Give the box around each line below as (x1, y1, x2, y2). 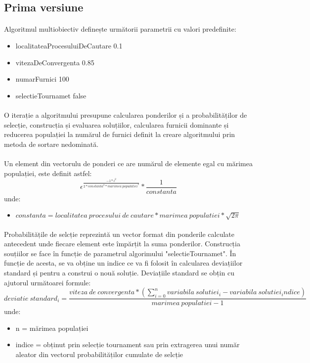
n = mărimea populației (15, 322, 89, 333)
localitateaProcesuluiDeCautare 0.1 (15, 40, 123, 50)
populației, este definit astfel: (4, 168, 92, 178)
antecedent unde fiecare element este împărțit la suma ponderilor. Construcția (4, 238, 240, 249)
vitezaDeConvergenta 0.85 (15, 57, 94, 67)
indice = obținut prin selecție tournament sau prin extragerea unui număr (15, 339, 240, 350)
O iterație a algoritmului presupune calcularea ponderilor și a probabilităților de (4, 109, 247, 120)
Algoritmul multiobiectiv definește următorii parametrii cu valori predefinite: (4, 24, 236, 34)
